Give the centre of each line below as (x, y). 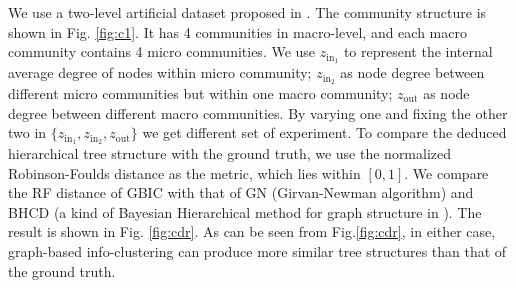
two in (27, 132)
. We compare (446, 172)
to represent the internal (418, 51)
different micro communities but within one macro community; (200, 92)
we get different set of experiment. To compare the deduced (324, 132)
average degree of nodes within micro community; (160, 72)
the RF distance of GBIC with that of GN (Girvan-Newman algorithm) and (241, 192)
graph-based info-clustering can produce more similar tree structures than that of (257, 250)
